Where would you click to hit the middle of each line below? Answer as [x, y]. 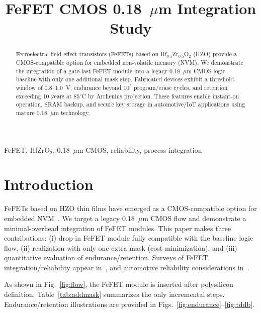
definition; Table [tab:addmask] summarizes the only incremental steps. [114, 294]
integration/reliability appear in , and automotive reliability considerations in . [127, 267]
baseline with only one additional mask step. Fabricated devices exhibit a [112, 79]
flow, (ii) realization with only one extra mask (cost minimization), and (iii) [121, 247]
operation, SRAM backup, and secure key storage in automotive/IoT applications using [130, 104]
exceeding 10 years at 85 [48, 96]
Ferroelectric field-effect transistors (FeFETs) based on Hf [91, 54]
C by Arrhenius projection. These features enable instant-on [160, 96]
